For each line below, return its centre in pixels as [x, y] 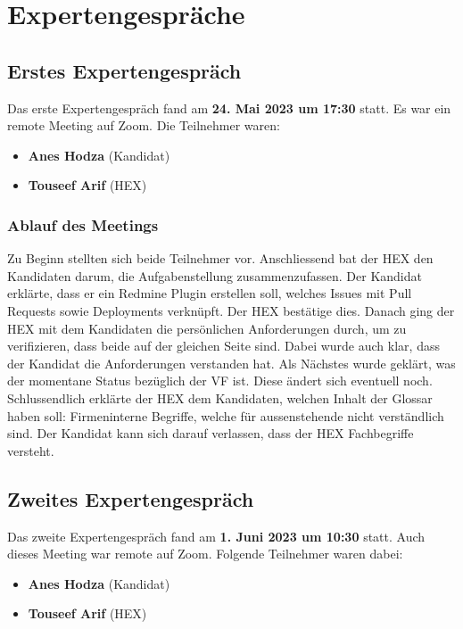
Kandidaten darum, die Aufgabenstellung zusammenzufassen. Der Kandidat [215, 275]
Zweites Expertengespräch [131, 498]
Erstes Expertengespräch [124, 70]
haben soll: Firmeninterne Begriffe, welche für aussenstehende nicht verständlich [226, 415]
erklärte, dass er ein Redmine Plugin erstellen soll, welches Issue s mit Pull [210, 293]
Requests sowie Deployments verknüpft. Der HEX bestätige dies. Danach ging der [231, 310]
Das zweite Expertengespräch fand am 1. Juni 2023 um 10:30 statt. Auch [216, 536]
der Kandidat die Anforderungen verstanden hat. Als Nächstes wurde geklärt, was [231, 363]
